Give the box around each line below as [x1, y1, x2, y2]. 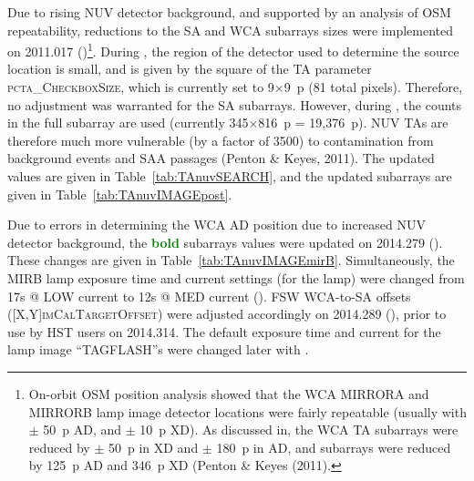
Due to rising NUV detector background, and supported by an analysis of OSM [7, 3, 451, 21]
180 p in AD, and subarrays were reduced [216, 437, 451, 456]
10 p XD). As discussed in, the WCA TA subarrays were [139, 420, 459, 439]
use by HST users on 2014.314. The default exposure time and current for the [7, 322, 441, 341]
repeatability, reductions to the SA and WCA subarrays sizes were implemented [7, 20, 454, 39]
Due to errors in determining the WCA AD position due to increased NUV [7, 215, 426, 234]
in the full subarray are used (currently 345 [7, 113, 249, 132]
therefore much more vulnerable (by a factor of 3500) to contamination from [7, 130, 434, 149]
